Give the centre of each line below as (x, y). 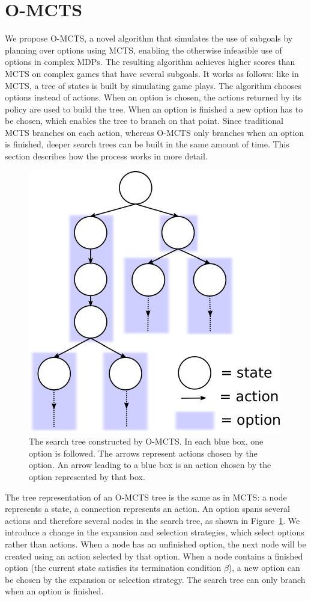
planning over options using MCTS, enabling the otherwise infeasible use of (143, 50)
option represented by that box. (87, 477)
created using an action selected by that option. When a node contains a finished (154, 556)
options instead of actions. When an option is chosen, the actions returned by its (153, 97)
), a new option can (264, 568)
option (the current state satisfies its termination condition (113, 568)
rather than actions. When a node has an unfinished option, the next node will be (155, 544)
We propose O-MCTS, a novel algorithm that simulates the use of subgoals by (149, 38)
